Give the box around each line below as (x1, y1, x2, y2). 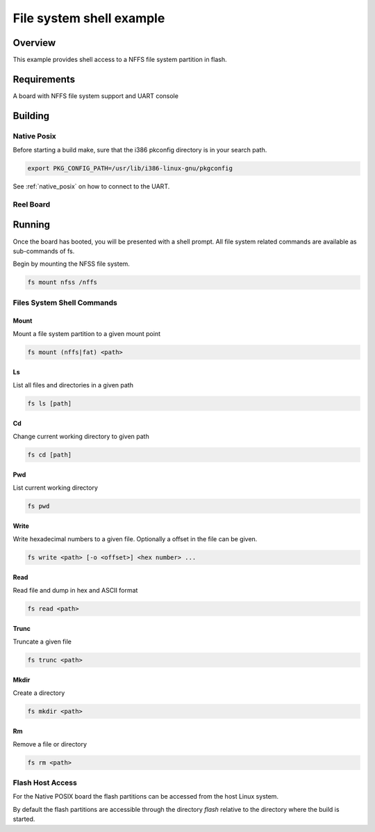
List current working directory (12, 483, 99, 492)
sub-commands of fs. (12, 247, 75, 255)
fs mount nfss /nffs (27, 278, 97, 287)
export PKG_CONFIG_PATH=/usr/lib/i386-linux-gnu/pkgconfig (27, 164, 233, 173)
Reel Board (12, 199, 51, 209)
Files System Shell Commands (12, 298, 117, 307)
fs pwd (27, 502, 50, 510)
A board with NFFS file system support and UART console (12, 91, 178, 100)
